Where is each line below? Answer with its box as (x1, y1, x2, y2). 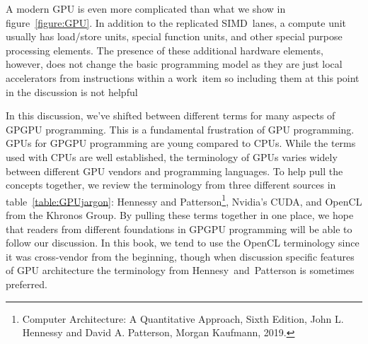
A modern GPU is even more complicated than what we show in (6, 1, 286, 16)
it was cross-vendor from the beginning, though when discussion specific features (6, 249, 355, 263)
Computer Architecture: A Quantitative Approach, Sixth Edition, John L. (22, 311, 344, 326)
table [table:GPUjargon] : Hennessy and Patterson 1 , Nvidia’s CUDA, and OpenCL (6, 191, 362, 208)
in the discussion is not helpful (6, 84, 138, 99)
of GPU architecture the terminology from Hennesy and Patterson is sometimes (6, 263, 355, 278)
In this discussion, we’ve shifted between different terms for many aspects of (6, 108, 335, 123)
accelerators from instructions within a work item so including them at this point (6, 70, 360, 85)
